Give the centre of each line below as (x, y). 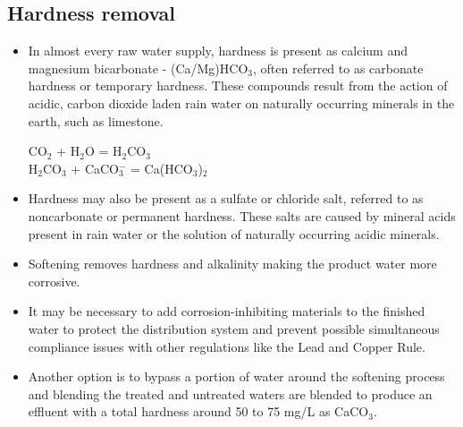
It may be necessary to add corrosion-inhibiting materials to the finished (227, 311)
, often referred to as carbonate (338, 68)
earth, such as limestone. (96, 120)
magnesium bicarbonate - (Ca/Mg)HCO (138, 68)
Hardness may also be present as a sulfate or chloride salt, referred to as (226, 198)
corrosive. (54, 281)
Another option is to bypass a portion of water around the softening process (236, 376)
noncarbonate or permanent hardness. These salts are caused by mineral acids (242, 215)
